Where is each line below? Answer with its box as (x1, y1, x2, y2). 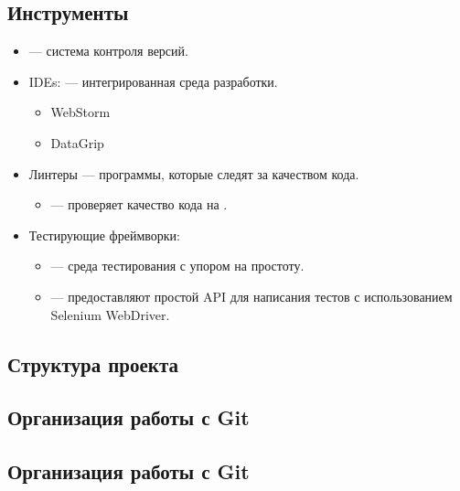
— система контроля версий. (28, 41, 188, 60)
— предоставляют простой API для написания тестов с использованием (50, 286, 453, 305)
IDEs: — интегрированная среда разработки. (28, 71, 278, 91)
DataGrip (50, 133, 104, 152)
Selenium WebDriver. (50, 304, 170, 324)
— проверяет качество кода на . (50, 195, 228, 214)
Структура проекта (7, 349, 178, 378)
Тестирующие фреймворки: (28, 225, 180, 244)
